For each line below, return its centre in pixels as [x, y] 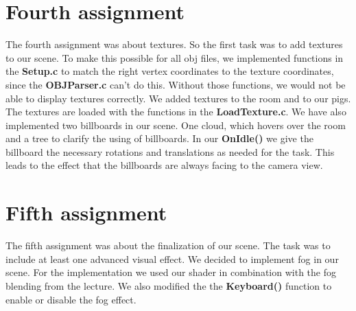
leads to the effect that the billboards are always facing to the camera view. [164, 165]
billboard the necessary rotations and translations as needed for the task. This [170, 151]
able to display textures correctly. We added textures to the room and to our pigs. [178, 98]
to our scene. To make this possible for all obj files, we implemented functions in [175, 57]
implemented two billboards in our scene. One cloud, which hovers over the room [176, 125]
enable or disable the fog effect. [71, 299]
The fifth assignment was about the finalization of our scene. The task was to [168, 245]
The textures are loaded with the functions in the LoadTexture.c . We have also [176, 112]
